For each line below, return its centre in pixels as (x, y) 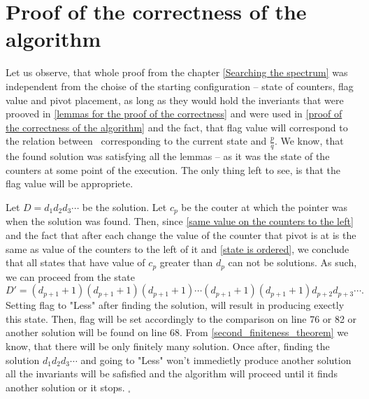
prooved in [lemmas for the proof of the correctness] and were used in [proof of (174, 114)
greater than (186, 262)
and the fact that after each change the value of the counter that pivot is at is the (181, 234)
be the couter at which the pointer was (265, 206)
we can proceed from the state (70, 276)
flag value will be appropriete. (70, 183)
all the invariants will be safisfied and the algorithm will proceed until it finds (172, 373)
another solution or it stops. (65, 387)
